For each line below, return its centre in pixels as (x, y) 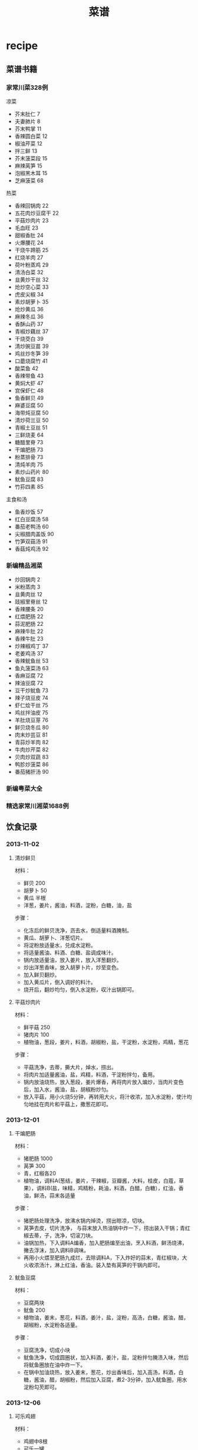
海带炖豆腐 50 (32, 412)
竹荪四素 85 (29, 486)
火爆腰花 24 (29, 243)
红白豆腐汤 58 (32, 519)
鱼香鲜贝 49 (29, 398)
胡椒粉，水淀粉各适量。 (52, 1325)
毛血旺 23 (26, 228)
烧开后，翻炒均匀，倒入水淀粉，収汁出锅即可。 (80, 989)
